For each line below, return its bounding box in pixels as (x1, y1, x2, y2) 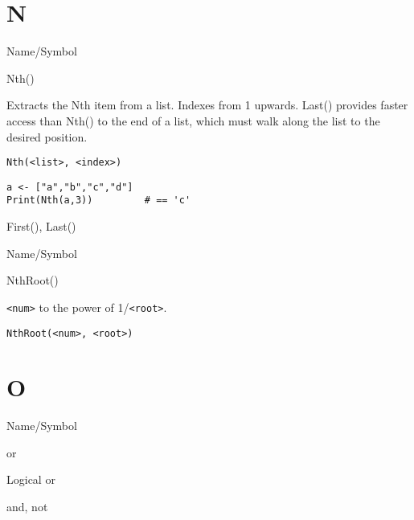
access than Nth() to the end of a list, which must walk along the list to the (6, 112, 380, 129)
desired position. (6, 128, 88, 145)
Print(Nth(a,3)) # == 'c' (6, 194, 191, 207)
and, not (6, 498, 48, 515)
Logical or (6, 471, 55, 488)
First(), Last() (6, 218, 76, 235)
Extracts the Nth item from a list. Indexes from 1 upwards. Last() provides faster (6, 96, 408, 113)
